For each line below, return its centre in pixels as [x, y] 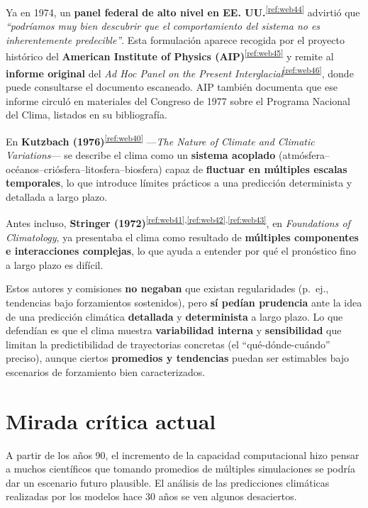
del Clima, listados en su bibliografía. [87, 115]
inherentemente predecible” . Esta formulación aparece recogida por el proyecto [175, 39]
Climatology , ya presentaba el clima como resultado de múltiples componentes [182, 237]
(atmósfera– [304, 154]
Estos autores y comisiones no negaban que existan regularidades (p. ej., [167, 288]
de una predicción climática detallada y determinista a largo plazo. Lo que [174, 316]
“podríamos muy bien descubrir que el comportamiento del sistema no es [163, 26]
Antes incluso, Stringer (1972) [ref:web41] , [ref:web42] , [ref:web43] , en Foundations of [178, 222]
